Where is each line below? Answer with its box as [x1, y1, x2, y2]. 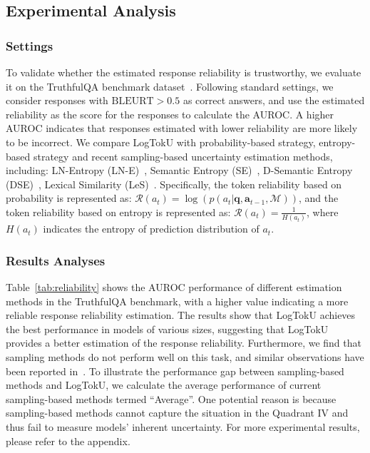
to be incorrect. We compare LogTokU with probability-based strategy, [6, 134, 316, 149]
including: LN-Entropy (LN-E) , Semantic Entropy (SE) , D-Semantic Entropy [6, 163, 353, 178]
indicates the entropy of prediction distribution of [43, 221, 259, 236]
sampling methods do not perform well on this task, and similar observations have [6, 350, 364, 365]
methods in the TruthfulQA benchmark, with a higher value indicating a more [6, 293, 349, 308]
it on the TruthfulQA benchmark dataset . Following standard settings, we [6, 78, 334, 93]
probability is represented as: [6, 190, 132, 205]
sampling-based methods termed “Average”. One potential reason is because [6, 391, 336, 406]
